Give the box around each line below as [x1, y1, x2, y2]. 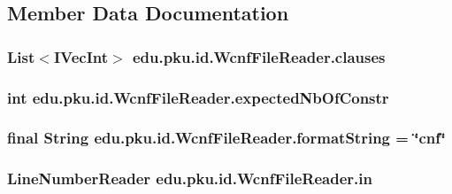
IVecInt [53, 45, 109, 67]
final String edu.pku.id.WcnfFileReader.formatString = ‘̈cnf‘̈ [7, 127, 446, 149]
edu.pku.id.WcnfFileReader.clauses [132, 45, 386, 67]
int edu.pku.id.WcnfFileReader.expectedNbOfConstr [7, 86, 389, 108]
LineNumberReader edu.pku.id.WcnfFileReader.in [7, 167, 372, 190]
